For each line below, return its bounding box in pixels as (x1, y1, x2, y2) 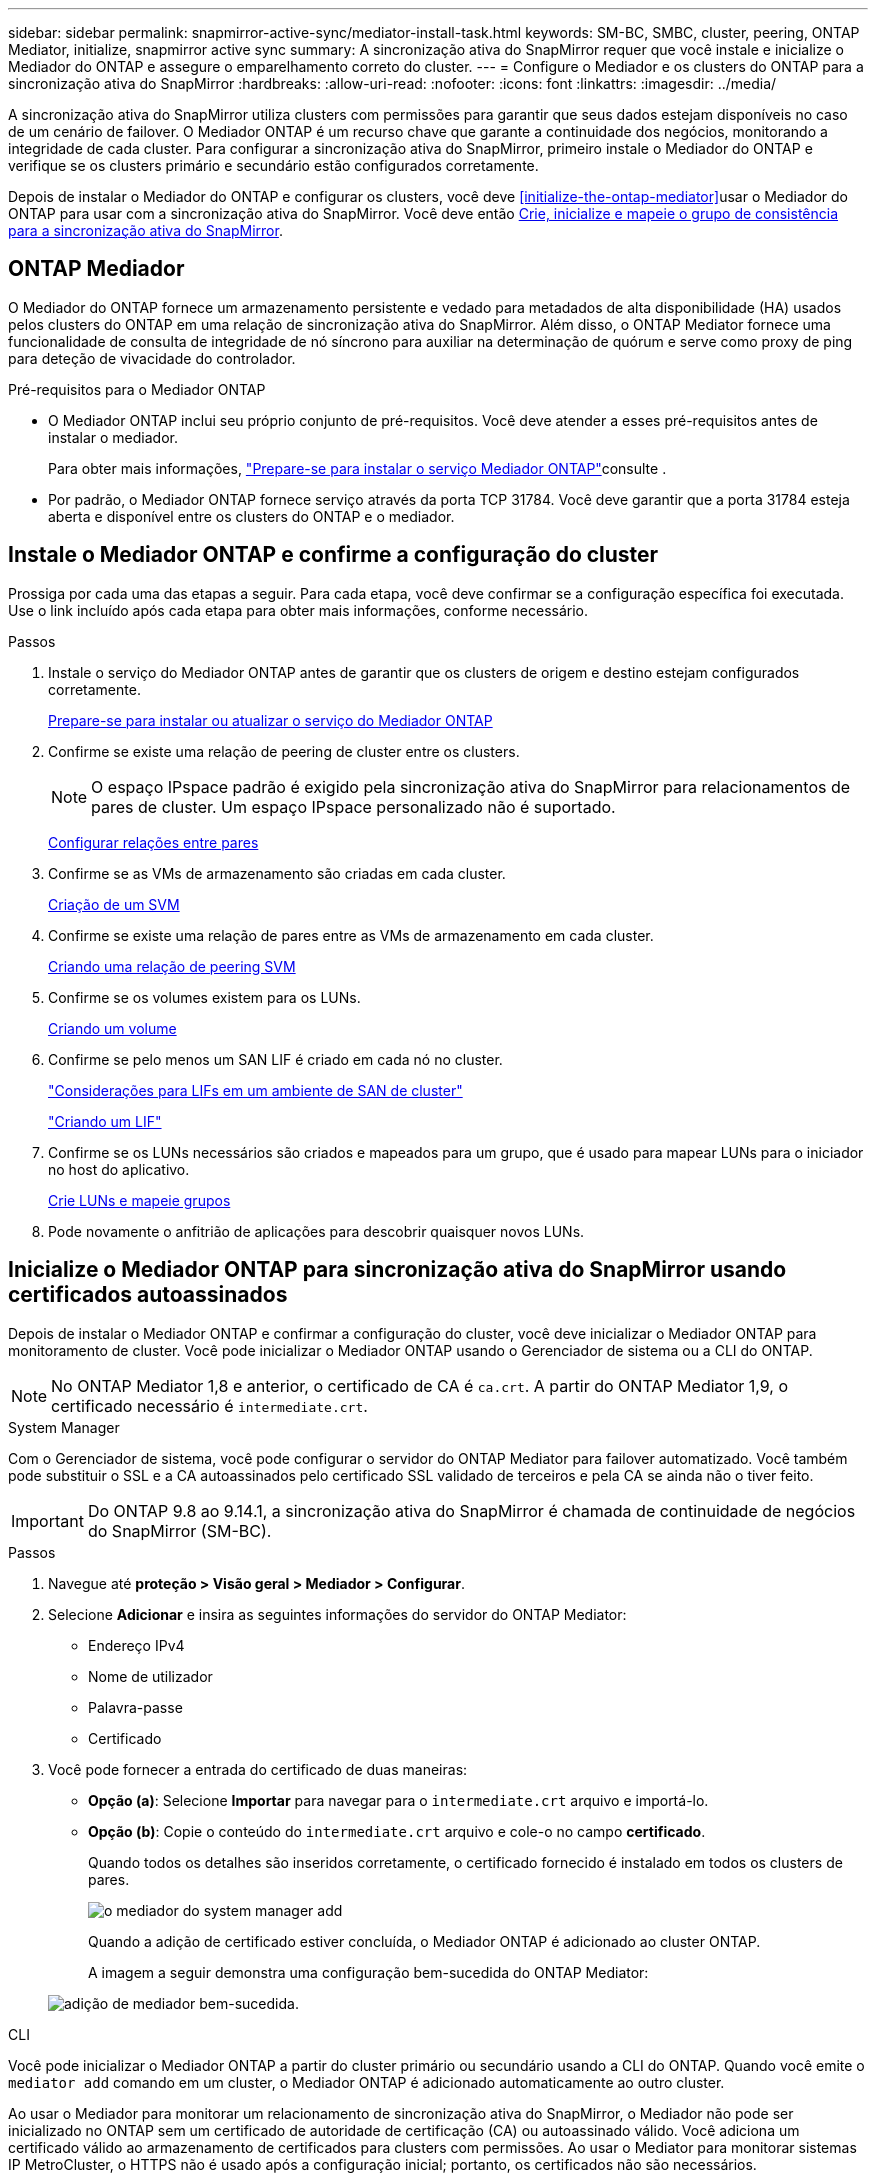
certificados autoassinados (8, 1282, 288, 1308)
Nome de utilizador (88, 1667, 213, 1685)
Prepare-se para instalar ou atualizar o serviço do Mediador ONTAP (48, 711, 493, 729)
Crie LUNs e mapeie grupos (48, 1191, 231, 1209)
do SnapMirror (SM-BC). (87, 1520, 272, 1541)
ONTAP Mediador (8, 256, 185, 282)
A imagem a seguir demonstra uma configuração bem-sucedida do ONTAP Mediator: (88, 1963, 649, 1981)
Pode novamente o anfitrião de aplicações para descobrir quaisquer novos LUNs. (48, 1222, 585, 1240)
